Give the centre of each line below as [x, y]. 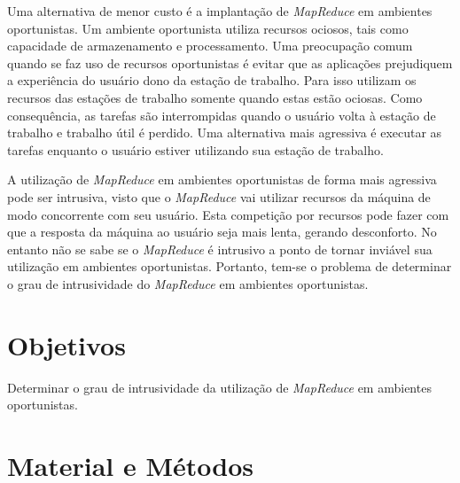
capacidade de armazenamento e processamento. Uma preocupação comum [210, 46]
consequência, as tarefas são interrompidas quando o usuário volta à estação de [222, 115]
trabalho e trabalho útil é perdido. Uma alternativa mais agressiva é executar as [225, 132]
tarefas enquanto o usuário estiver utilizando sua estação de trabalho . [195, 149]
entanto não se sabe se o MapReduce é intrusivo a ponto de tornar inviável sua [220, 249]
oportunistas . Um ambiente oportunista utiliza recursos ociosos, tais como [208, 28]
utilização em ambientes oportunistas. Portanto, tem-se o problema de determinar [230, 266]
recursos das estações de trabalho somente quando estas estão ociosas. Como [215, 97]
